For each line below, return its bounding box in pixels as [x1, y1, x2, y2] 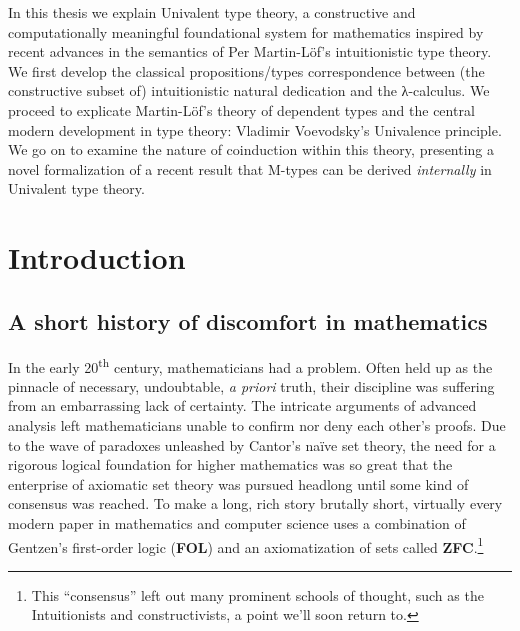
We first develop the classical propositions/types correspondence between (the [8, 60, 485, 81]
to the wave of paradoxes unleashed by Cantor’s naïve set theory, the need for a [8, 434, 496, 455]
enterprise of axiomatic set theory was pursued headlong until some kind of [8, 473, 469, 494]
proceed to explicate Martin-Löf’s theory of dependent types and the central [8, 99, 475, 120]
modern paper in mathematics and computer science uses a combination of [8, 512, 466, 533]
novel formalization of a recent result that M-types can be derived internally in [8, 158, 492, 179]
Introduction [8, 237, 186, 278]
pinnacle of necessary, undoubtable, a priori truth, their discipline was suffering [8, 375, 495, 396]
